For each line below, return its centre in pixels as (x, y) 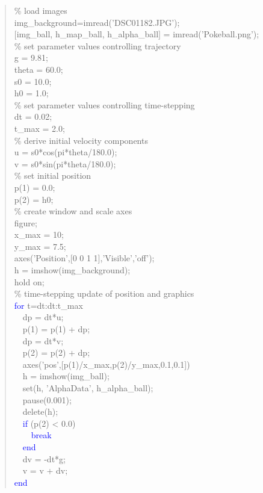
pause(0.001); (47, 399)
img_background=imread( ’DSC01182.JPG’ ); (97, 22)
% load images (41, 10)
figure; (26, 222)
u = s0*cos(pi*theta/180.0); (66, 152)
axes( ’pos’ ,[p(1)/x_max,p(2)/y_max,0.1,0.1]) (106, 364)
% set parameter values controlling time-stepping (104, 104)
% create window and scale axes (73, 211)
